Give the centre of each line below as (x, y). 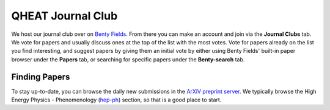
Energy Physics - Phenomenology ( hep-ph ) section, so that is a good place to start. (116, 100)
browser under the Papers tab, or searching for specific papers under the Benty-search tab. (128, 59)
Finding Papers (41, 77)
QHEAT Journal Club (64, 16)
